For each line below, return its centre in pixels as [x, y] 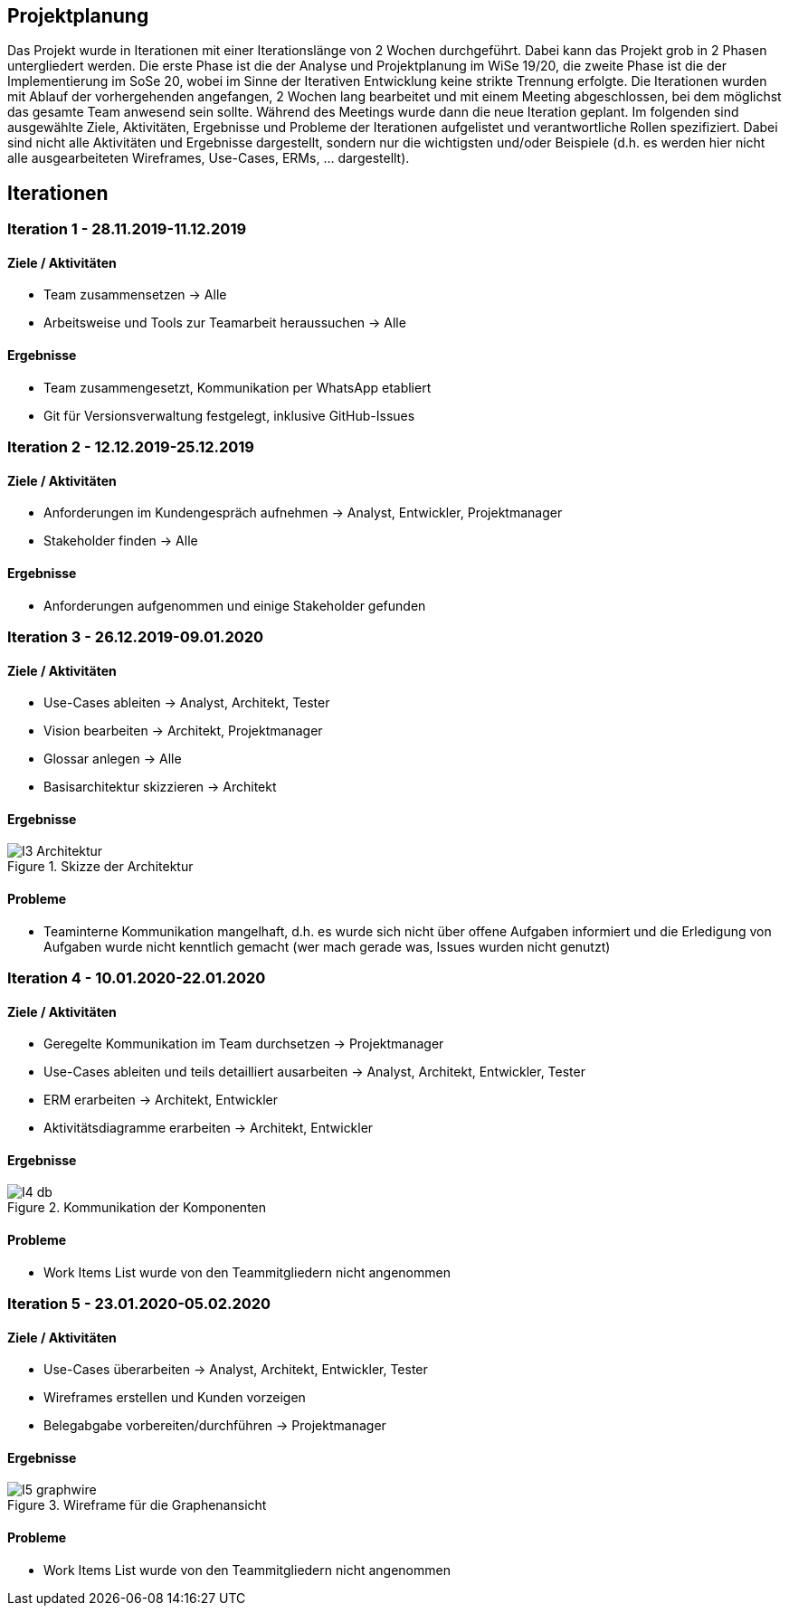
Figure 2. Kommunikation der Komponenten [137, 1208]
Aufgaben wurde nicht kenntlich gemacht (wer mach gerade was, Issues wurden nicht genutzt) [327, 946]
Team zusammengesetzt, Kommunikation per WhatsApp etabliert [238, 387]
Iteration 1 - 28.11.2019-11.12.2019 [127, 229]
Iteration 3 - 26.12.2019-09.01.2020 [136, 636]
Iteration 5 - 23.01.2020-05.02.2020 [139, 1303]
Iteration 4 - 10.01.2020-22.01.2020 [137, 977]
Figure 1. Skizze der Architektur [100, 867]
